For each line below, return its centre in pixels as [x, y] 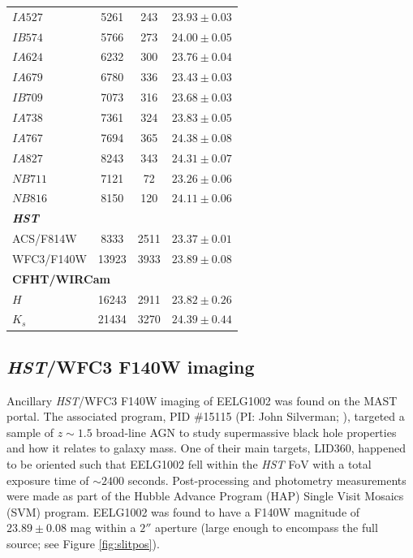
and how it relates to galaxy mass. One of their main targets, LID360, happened [206, 448]
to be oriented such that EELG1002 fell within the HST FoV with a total [189, 464]
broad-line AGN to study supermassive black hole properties [246, 432]
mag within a [103, 528]
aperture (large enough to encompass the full [266, 528]
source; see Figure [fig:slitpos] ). [83, 544]
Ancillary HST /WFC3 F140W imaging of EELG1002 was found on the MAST [202, 400]
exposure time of [48, 480]
